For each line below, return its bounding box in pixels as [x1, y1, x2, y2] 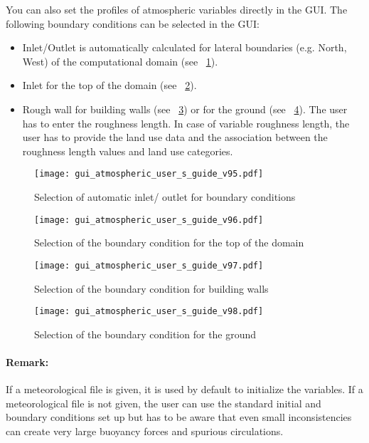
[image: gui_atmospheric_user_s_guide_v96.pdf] [34, 214, 264, 225]
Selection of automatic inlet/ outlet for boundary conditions [34, 189, 296, 204]
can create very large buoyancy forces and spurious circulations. [6, 423, 284, 438]
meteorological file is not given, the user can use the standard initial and [6, 395, 321, 410]
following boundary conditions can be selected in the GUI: [6, 16, 260, 31]
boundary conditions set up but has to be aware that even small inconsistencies [6, 410, 352, 424]
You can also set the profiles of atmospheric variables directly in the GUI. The [6, 2, 348, 16]
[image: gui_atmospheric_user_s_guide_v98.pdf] [34, 306, 264, 317]
